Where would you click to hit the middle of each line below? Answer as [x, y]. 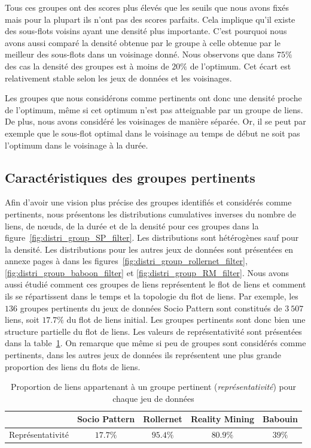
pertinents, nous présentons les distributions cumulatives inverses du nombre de [151, 214]
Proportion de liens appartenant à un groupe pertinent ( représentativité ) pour [153, 387]
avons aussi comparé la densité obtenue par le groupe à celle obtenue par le [143, 42]
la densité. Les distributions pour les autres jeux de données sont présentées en [149, 249]
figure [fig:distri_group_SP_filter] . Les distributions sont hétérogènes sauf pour [152, 237]
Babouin [280, 419]
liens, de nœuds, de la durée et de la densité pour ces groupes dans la [132, 225]
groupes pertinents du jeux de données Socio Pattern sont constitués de [151, 308]
